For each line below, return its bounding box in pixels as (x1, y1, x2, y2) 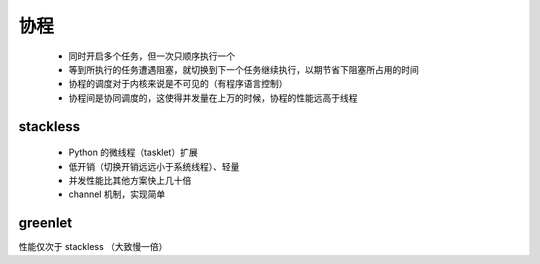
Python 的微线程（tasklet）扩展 (68, 146, 199, 159)
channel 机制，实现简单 (68, 188, 166, 200)
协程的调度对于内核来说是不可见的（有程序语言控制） (68, 78, 288, 90)
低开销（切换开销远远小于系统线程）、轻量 (68, 160, 240, 172)
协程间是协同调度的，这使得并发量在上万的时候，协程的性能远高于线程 (68, 91, 358, 104)
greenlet (18, 215, 73, 232)
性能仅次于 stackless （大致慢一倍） (18, 241, 168, 253)
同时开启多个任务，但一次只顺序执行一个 (68, 50, 235, 62)
